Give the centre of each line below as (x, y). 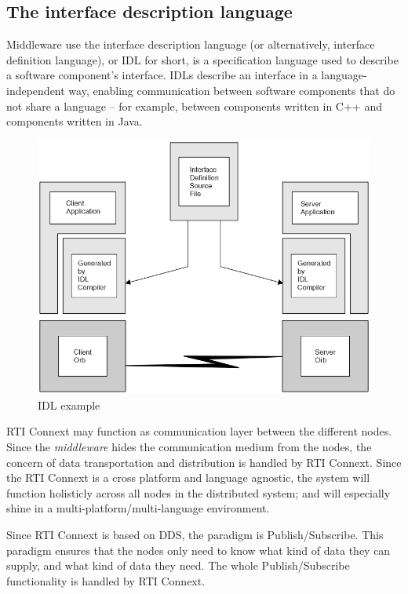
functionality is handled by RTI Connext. (106, 580)
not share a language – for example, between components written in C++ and (194, 106)
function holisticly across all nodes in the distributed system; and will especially (199, 492)
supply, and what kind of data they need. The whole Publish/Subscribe (178, 565)
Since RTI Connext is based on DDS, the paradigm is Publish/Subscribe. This (195, 534)
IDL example (69, 405)
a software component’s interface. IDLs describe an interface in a (162, 75)
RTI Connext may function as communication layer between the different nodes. (199, 431)
